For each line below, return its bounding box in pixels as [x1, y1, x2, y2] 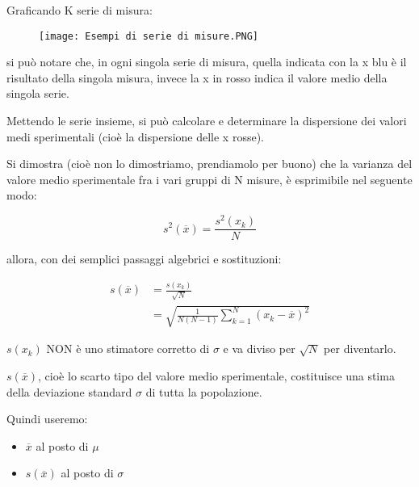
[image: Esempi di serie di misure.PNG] [39, 30, 259, 42]
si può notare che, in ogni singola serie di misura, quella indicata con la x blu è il [6, 53, 407, 70]
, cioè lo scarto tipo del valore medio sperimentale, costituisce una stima [38, 367, 395, 384]
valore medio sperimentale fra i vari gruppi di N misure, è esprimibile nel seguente [6, 170, 413, 187]
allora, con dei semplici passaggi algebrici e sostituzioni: [6, 250, 282, 267]
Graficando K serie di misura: [6, 2, 153, 18]
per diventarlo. [324, 340, 396, 357]
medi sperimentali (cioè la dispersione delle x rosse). [6, 128, 264, 145]
